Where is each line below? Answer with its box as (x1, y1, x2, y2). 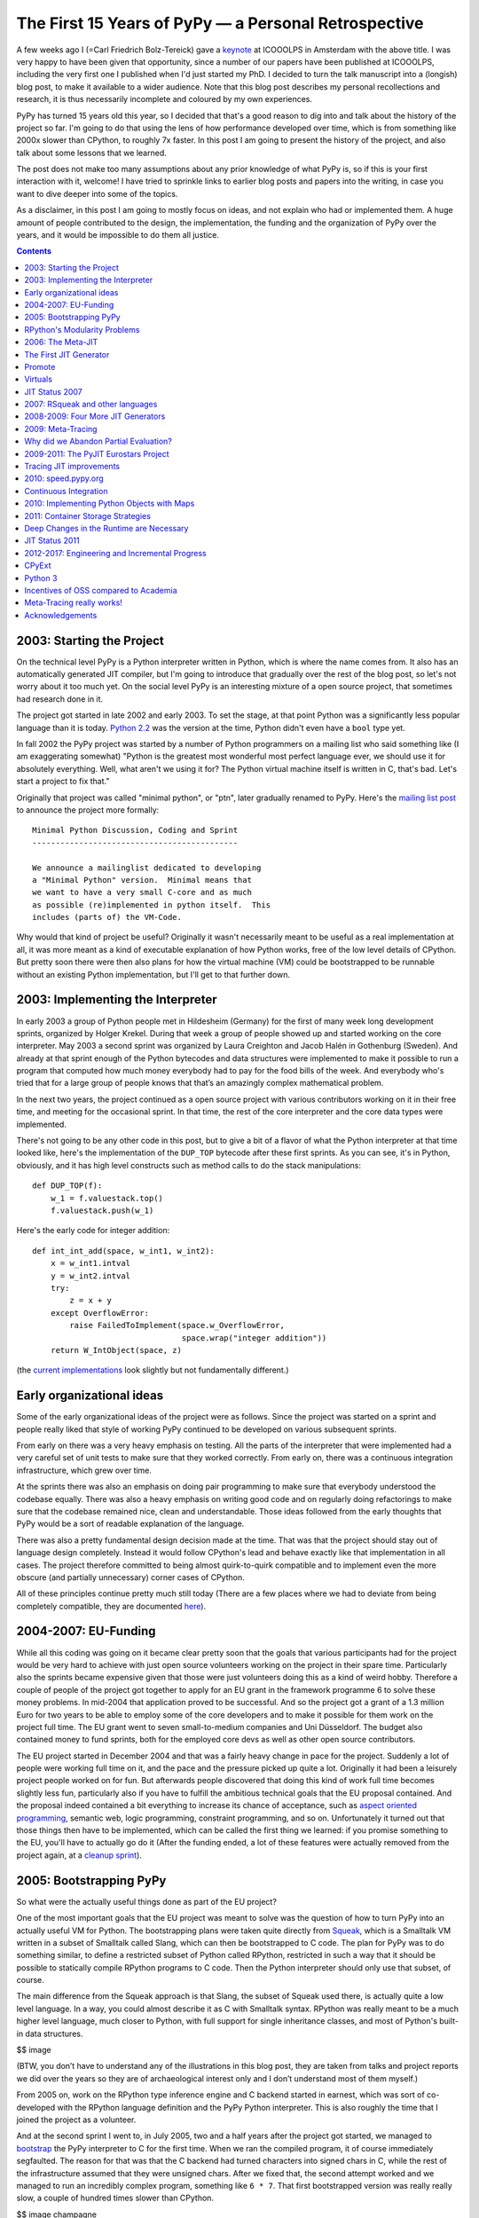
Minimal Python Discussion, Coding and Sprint (32, 825, 239, 836)
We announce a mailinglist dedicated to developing (32, 862, 262, 873)
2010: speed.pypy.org (24, 473, 104, 484)
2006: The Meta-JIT (24, 337, 98, 348)
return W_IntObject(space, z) (50, 1345, 182, 1355)
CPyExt (24, 560, 52, 571)
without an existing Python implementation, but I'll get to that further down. (16, 969, 291, 979)
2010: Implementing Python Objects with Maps (24, 498, 195, 509)
